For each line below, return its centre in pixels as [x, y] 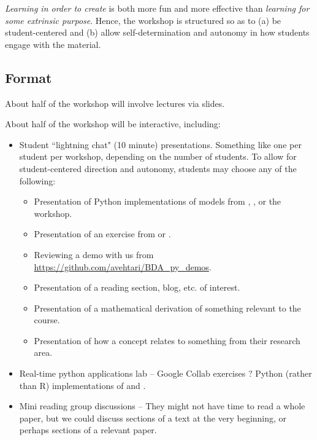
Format [29, 77]
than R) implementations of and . [82, 385]
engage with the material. [53, 44]
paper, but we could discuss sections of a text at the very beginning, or [153, 418]
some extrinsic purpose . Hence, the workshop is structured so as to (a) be [143, 20]
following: [37, 180]
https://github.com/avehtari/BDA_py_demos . [123, 266]
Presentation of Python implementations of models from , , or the [158, 201]
